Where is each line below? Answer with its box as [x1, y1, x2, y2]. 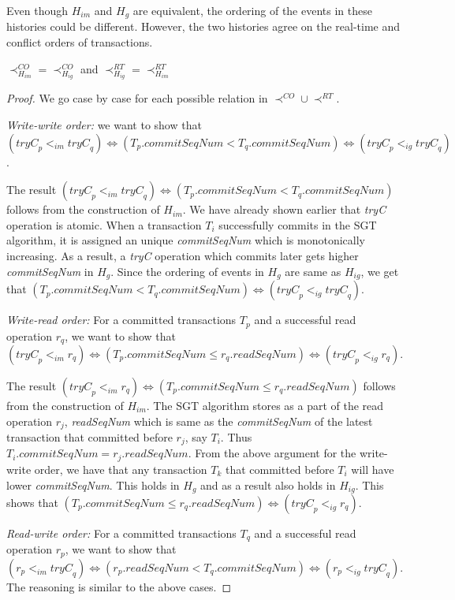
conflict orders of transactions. [6, 34, 153, 50]
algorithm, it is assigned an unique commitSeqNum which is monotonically [6, 232, 366, 248]
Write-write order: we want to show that [6, 117, 202, 133]
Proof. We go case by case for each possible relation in [6, 90, 268, 106]
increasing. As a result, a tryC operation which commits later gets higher [6, 248, 359, 263]
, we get [360, 263, 399, 279]
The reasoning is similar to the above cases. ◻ [6, 578, 232, 594]
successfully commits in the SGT [218, 216, 377, 233]
